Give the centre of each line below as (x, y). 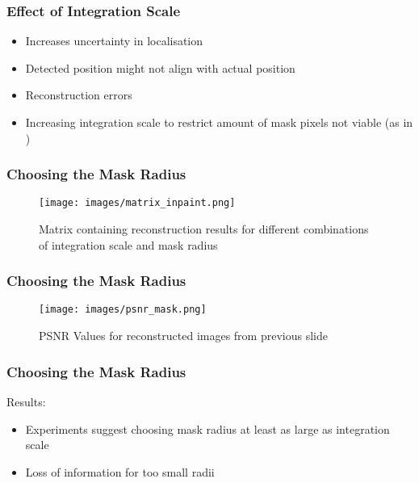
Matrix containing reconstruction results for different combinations (204, 229)
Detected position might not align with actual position (160, 67)
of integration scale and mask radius (128, 244)
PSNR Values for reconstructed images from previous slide (183, 336)
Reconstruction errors (79, 95)
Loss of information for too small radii (120, 471)
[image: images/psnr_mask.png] (123, 310)
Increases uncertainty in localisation (114, 41)
